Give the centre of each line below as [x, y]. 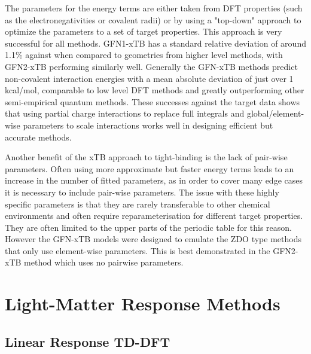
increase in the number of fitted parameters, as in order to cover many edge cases [154, 180]
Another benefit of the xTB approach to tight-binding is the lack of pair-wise [146, 157]
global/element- [275, 113]
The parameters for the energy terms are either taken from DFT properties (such [154, 8]
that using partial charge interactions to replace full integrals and [125, 113]
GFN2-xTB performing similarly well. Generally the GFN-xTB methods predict [151, 66]
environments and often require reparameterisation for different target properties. [154, 216]
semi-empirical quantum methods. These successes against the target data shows [153, 101]
